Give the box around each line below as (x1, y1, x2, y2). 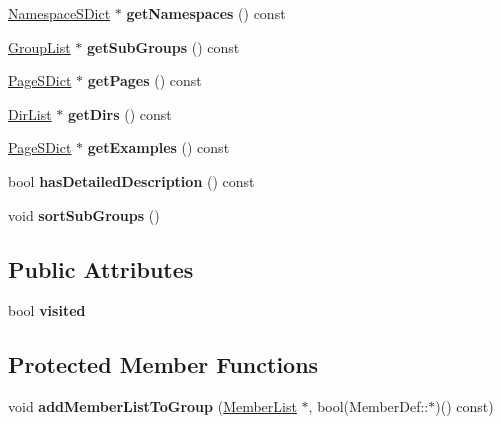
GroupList (8, 36, 71, 57)
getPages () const (87, 70, 202, 91)
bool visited (8, 300, 86, 321)
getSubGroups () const (87, 36, 240, 57)
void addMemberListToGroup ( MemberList (8, 396, 297, 417)
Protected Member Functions (8, 349, 319, 380)
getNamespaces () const (126, 3, 286, 23)
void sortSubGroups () (8, 204, 160, 225)
